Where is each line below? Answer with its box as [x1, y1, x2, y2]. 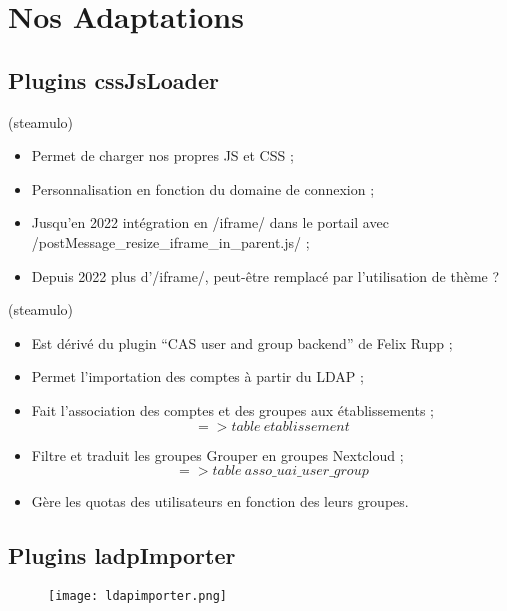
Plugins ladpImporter [8, 540, 236, 571]
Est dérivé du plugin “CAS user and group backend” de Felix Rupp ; [31, 332, 453, 353]
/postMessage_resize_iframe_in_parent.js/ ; [31, 231, 310, 252]
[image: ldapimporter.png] [48, 588, 227, 603]
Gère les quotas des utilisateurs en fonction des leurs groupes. [31, 491, 409, 512]
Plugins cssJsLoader [8, 64, 219, 95]
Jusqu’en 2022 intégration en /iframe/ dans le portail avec [31, 212, 389, 233]
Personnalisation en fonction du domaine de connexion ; [31, 178, 375, 199]
